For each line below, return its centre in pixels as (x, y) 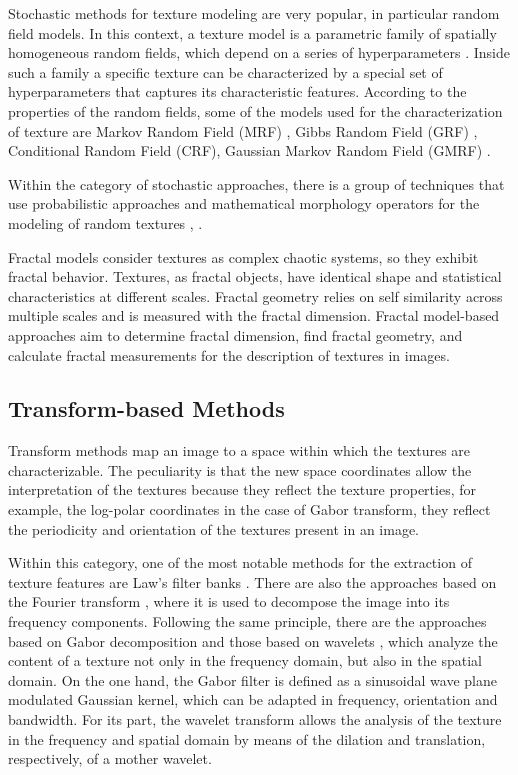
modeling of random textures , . (105, 222)
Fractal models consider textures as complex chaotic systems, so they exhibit (243, 256)
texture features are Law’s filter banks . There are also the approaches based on (252, 581)
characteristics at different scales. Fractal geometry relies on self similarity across (255, 295)
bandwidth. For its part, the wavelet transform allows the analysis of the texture (255, 719)
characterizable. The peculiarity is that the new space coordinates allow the (240, 469)
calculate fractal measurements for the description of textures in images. (229, 354)
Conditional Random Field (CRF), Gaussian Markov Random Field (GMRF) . (249, 150)
